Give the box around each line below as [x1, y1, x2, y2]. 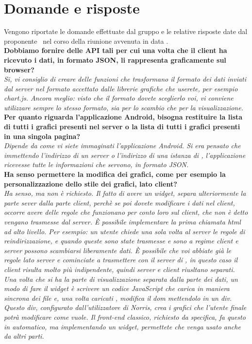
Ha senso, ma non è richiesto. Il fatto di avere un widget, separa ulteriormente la [4, 188, 246, 198]
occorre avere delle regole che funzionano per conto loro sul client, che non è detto [4, 207, 248, 217]
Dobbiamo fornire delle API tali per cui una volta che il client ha [4, 45, 227, 55]
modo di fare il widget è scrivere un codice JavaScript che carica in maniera [4, 283, 230, 293]
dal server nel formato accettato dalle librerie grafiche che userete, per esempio [4, 83, 238, 93]
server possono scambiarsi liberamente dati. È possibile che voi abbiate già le [4, 245, 231, 255]
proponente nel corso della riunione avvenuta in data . [4, 35, 168, 46]
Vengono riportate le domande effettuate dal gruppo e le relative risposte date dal [4, 26, 248, 36]
